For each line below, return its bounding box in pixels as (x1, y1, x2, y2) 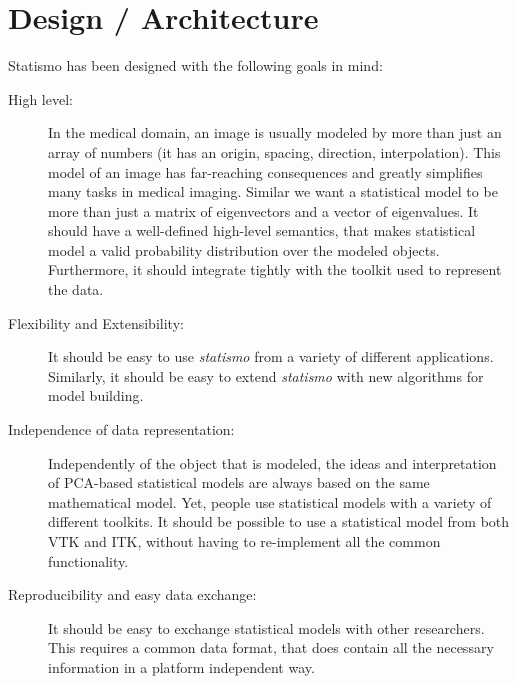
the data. (48, 279, 104, 300)
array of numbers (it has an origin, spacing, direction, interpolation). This (48, 141, 501, 162)
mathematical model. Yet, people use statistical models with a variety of (48, 491, 492, 512)
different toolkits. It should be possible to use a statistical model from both (48, 511, 510, 532)
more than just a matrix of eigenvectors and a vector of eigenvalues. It (48, 200, 479, 221)
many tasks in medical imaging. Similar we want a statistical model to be (48, 181, 498, 202)
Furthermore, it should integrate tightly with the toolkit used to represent (48, 259, 502, 280)
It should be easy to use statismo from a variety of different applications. (48, 346, 494, 367)
